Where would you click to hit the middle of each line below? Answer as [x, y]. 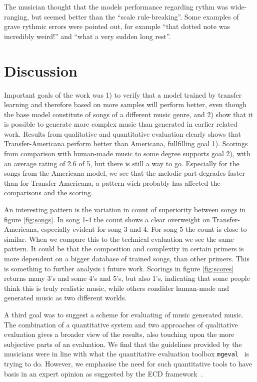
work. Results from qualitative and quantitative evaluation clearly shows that [122, 133]
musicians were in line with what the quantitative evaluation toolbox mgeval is [127, 354]
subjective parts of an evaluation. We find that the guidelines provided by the [123, 344]
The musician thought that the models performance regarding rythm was [116, 7]
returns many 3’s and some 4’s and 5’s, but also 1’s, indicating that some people [127, 278]
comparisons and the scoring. [48, 193]
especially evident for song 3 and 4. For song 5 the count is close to [144, 229]
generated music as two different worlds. [65, 298]
